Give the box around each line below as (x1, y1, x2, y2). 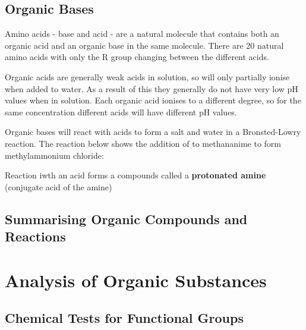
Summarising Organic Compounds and (5, 209, 248, 228)
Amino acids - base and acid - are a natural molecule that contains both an (5, 27, 279, 40)
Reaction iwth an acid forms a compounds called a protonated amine (5, 169, 266, 181)
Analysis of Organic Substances (5, 268, 267, 292)
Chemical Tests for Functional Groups (5, 309, 244, 327)
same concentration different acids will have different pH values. (5, 105, 237, 118)
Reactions (5, 227, 66, 246)
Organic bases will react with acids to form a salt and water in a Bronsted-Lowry (5, 125, 301, 138)
